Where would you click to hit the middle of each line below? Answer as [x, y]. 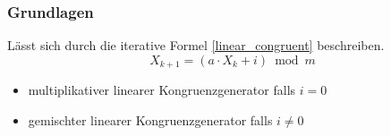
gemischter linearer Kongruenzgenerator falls [150, 119]
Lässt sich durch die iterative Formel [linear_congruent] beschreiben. [196, 45]
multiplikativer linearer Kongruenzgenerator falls [162, 90]
